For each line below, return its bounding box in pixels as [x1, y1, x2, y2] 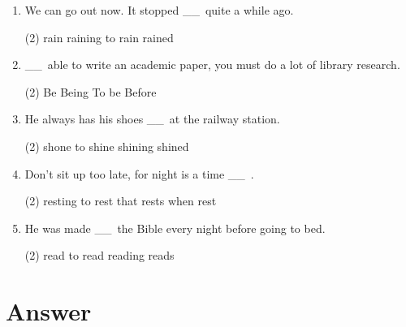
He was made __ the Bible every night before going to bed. [24, 219, 326, 236]
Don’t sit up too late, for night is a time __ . [24, 165, 254, 182]
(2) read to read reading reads [24, 247, 175, 264]
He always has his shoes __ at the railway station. [24, 110, 280, 127]
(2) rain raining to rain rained [24, 28, 174, 45]
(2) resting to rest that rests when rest [24, 192, 217, 209]
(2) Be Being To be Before [24, 83, 157, 100]
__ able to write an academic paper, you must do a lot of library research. [24, 56, 400, 73]
